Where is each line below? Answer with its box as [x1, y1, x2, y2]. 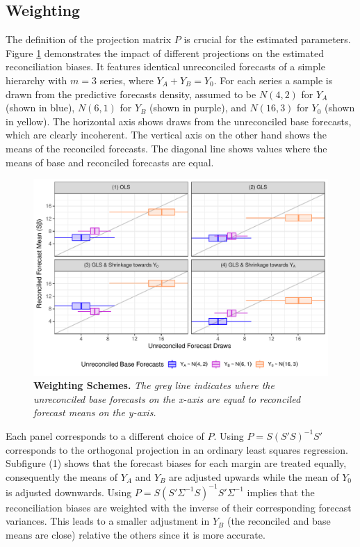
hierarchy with [6, 72, 67, 87]
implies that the [247, 484, 315, 499]
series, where [99, 72, 154, 87]
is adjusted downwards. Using [6, 484, 132, 499]
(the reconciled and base [227, 514, 331, 528]
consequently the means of [6, 469, 118, 484]
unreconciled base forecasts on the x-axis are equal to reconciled [33, 391, 301, 406]
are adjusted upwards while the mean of [169, 469, 339, 484]
